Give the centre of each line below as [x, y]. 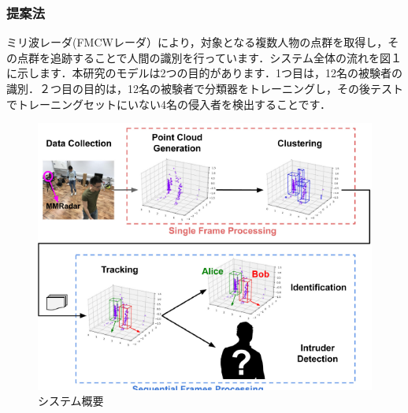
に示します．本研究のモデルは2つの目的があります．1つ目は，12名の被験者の [204, 73]
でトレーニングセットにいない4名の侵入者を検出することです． [169, 104]
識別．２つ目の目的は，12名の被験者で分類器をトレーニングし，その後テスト [205, 88]
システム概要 [71, 401]
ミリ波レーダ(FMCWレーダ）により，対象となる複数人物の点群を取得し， [197, 42]
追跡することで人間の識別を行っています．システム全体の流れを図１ [226, 57]
